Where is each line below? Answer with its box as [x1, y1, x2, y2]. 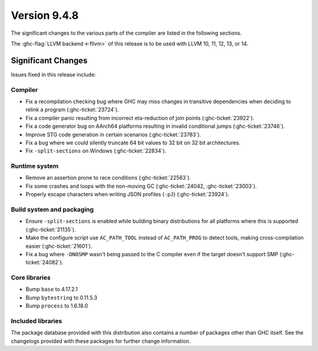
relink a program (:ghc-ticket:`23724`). [25, 106, 119, 113]
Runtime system [11, 162, 59, 170]
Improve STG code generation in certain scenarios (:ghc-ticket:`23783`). [25, 131, 201, 138]
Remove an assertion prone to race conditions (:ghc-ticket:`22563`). [25, 174, 191, 181]
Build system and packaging [11, 206, 94, 214]
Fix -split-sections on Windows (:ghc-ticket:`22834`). [25, 147, 167, 154]
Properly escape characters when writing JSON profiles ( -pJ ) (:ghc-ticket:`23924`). [25, 191, 230, 198]
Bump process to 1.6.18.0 [25, 302, 88, 309]
